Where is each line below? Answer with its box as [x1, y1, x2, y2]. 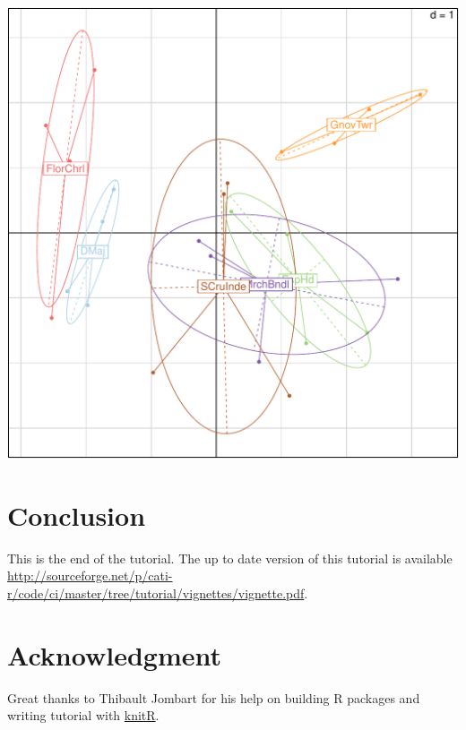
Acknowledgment [7, 636, 221, 673]
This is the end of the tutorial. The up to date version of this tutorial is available [7, 548, 453, 567]
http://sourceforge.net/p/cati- [7, 566, 173, 585]
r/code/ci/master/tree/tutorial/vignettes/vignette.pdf [7, 583, 305, 602]
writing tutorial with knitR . [7, 706, 160, 725]
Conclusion [7, 496, 146, 533]
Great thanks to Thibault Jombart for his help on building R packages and [7, 688, 420, 707]
